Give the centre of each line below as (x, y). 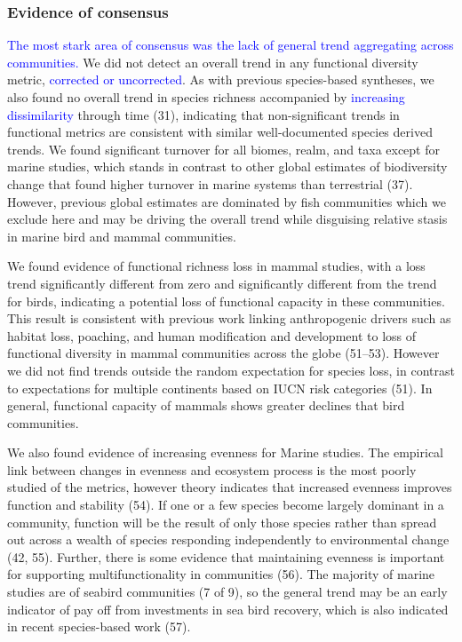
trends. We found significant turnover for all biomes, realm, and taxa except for (224, 149)
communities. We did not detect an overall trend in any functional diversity (213, 62)
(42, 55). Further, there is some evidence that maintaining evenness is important (226, 556)
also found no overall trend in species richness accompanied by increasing (206, 97)
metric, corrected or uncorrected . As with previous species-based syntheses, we (221, 79)
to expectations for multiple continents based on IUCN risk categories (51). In (220, 388)
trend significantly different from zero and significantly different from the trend (222, 283)
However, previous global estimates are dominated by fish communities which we (227, 201)
